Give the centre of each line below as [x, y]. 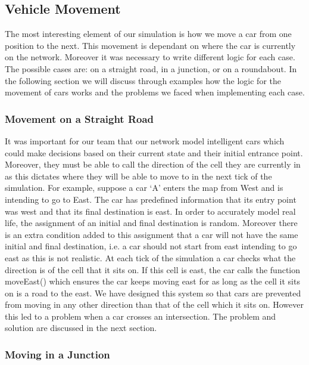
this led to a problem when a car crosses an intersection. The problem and [141, 316]
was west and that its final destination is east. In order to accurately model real [150, 211]
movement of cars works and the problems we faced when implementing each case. [155, 92]
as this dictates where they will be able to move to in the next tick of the [138, 176]
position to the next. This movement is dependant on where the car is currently [150, 45]
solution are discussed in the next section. [81, 328]
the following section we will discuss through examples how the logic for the [143, 80]
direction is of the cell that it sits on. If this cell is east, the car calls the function [153, 269]
